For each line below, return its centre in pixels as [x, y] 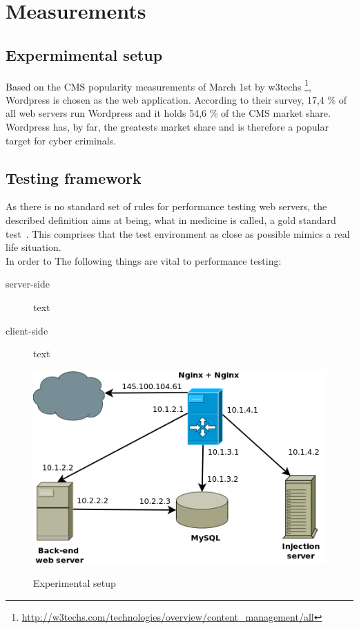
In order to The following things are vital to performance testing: [144, 260]
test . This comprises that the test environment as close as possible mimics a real [178, 233]
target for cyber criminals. [61, 140]
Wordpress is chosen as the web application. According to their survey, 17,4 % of [176, 99]
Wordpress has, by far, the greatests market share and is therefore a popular [167, 127]
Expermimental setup [84, 54]
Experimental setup [75, 583]
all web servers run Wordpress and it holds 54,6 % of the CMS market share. [168, 113]
